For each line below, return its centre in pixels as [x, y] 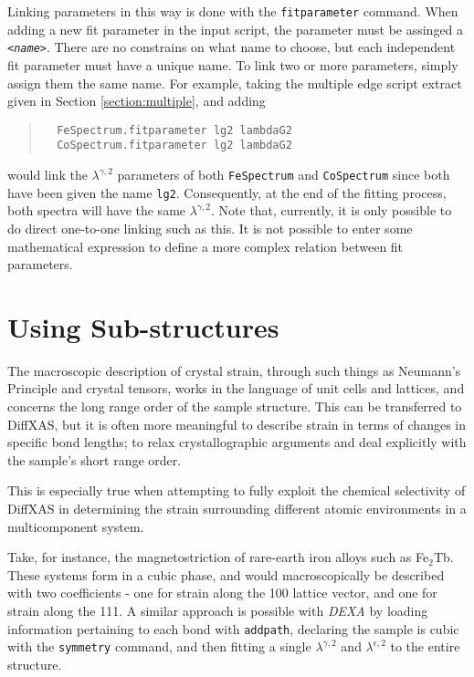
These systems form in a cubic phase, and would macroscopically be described [226, 574]
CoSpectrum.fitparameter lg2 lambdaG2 [174, 146]
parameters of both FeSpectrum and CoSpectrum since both [284, 174]
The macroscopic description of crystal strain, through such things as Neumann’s [234, 370]
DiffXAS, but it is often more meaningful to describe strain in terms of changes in [237, 424]
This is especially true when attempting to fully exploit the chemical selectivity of [237, 490]
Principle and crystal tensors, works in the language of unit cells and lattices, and [236, 388]
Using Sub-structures [143, 326]
